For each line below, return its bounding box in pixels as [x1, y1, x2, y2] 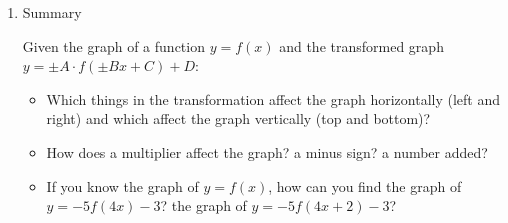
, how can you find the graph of [268, 175, 462, 196]
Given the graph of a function [22, 35, 205, 56]
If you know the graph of [46, 175, 199, 196]
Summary [22, 2, 82, 22]
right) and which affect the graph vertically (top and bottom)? [46, 108, 431, 129]
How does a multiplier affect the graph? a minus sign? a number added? [46, 141, 488, 162]
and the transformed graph [279, 35, 444, 56]
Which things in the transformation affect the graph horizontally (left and [46, 88, 501, 109]
